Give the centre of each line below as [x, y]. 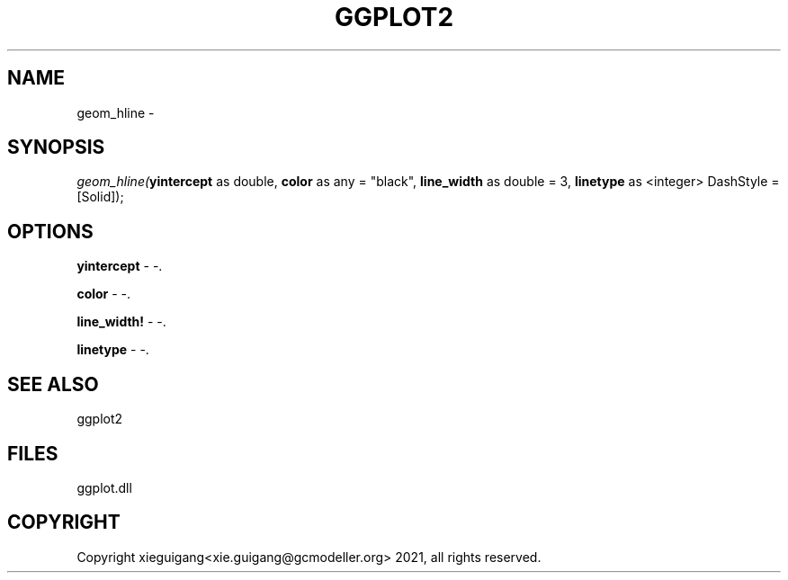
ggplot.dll [104, 487]
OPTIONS [50, 231]
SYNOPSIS [56, 147]
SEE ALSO [53, 384]
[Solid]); [100, 197]
